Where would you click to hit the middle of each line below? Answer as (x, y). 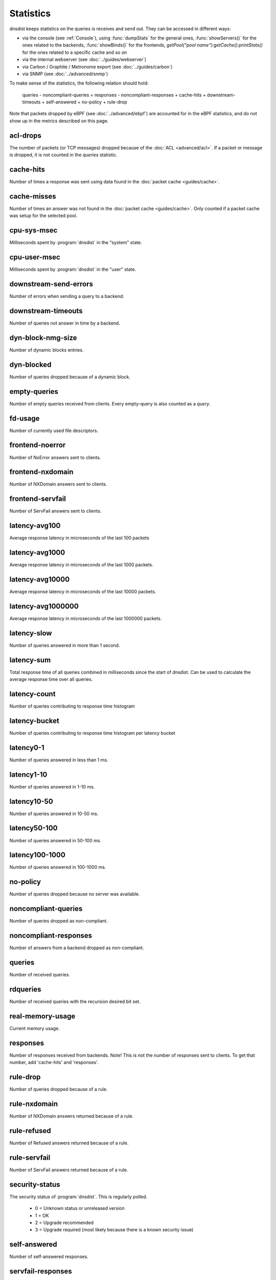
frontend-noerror (38, 445)
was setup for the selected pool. (43, 216)
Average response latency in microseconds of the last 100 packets (79, 538)
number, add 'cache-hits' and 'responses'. (54, 1062)
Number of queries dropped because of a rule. (59, 1089)
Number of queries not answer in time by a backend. (65, 323)
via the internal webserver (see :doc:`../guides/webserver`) (84, 59)
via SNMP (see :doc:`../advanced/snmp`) (65, 74)
